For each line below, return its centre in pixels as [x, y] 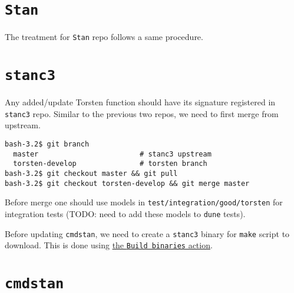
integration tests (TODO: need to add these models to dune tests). [125, 213]
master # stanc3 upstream [112, 154]
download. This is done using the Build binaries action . [109, 245]
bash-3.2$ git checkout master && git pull [91, 173]
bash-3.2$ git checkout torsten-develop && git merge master [127, 183]
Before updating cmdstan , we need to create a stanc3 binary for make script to [147, 233]
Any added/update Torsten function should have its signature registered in [140, 102]
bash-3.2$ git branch [47, 144]
